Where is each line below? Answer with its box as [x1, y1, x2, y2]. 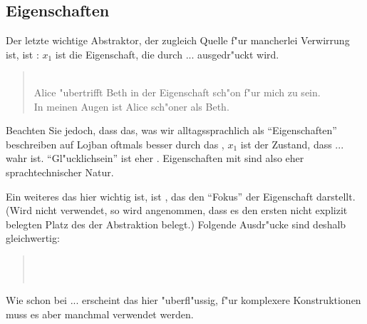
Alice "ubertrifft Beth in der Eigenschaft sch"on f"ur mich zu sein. [33, 84, 321, 99]
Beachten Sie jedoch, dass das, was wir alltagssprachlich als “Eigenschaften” [6, 123, 337, 138]
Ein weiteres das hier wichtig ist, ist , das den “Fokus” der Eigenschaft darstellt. [6, 188, 356, 203]
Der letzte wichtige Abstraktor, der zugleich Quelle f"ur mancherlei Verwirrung [6, 33, 350, 48]
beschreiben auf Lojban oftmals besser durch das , [6, 136, 224, 151]
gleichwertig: [6, 231, 60, 245]
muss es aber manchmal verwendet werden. [6, 306, 194, 321]
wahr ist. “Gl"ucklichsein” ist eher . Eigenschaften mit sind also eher [6, 151, 304, 166]
